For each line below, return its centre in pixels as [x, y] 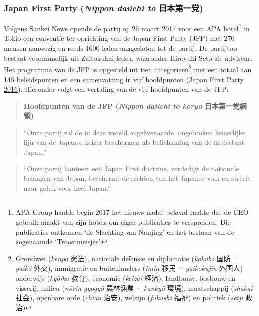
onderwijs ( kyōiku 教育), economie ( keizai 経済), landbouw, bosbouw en [126, 278]
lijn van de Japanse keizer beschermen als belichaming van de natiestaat [134, 142]
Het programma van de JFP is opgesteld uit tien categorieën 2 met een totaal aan [128, 69]
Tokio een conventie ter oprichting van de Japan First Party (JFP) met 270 [119, 38]
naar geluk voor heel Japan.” [67, 188]
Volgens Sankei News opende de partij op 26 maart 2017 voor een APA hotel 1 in [127, 28]
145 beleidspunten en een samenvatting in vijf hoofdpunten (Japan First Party [124, 79]
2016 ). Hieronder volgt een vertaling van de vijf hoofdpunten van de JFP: [116, 89]
